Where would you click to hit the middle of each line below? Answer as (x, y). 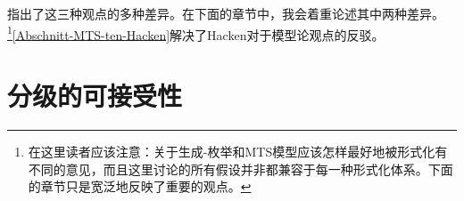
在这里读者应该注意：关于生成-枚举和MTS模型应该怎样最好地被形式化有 (238, 151)
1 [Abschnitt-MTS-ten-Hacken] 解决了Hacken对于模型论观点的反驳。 (196, 33)
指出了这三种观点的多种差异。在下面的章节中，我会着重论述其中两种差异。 (226, 13)
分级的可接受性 (95, 96)
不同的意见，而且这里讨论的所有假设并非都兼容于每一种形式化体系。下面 (240, 169)
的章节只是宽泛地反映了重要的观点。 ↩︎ (140, 186)
